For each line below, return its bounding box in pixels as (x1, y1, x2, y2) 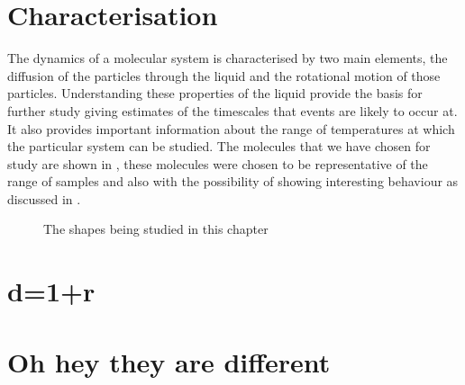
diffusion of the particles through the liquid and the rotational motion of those (7, 66, 441, 85)
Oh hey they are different (7, 343, 331, 380)
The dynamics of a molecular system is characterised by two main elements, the (7, 49, 448, 67)
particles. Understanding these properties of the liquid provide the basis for (7, 84, 423, 103)
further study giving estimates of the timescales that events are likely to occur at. (7, 101, 458, 120)
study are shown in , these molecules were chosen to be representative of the (7, 154, 428, 173)
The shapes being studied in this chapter (43, 219, 269, 238)
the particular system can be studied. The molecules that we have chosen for (7, 137, 431, 156)
